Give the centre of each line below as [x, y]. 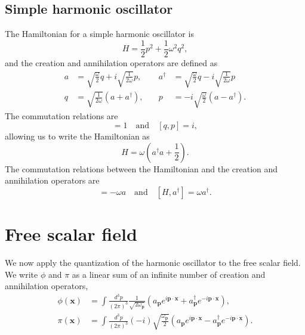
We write [21, 274]
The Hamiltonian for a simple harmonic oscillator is [99, 34]
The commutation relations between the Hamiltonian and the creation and [141, 168]
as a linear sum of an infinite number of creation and [169, 274]
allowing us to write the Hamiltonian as [77, 136]
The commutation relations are [61, 115]
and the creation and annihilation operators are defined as [111, 62]
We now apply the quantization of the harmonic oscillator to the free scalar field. [153, 263]
